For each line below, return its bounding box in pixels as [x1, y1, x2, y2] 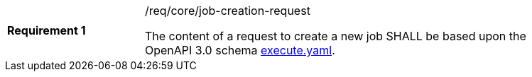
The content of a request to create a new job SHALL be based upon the [145, 29, 526, 43]
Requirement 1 [7, 23, 86, 37]
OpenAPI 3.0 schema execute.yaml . [145, 43, 335, 57]
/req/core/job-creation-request [145, 4, 310, 18]
